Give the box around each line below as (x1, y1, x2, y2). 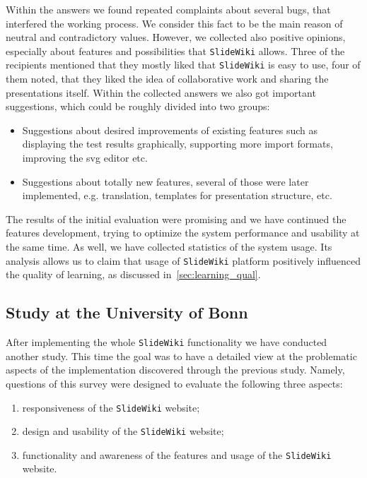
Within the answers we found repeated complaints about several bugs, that (6, 2, 331, 16)
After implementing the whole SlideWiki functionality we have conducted (6, 335, 327, 349)
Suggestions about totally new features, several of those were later (22, 174, 309, 189)
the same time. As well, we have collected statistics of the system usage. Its (6, 239, 332, 254)
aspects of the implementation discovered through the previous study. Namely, (6, 362, 345, 377)
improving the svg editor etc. (22, 150, 148, 165)
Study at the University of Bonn (6, 301, 248, 323)
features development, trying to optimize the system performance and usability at (6, 225, 360, 240)
